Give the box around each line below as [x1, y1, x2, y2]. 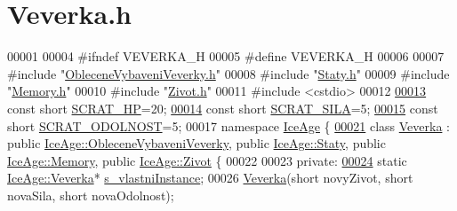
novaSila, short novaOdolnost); [7, 185, 174, 204]
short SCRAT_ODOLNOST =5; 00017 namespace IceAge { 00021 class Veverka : [7, 116, 450, 135]
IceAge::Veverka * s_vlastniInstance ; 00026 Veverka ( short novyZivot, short [7, 168, 413, 187]
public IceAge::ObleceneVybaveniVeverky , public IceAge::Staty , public [7, 134, 386, 152]
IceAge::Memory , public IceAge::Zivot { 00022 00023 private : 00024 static [7, 151, 407, 169]
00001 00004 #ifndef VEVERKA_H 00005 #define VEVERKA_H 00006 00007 [7, 47, 445, 66]
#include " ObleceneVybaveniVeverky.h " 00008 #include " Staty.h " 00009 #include [7, 64, 450, 82]
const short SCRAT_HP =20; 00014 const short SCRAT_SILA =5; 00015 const [7, 98, 438, 117]
